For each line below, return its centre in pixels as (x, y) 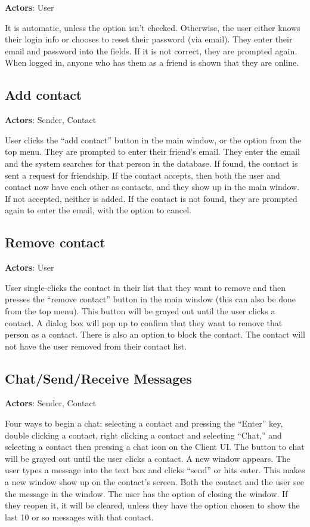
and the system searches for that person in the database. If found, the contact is (151, 163)
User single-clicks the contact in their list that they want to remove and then (145, 287)
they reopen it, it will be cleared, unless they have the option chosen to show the (152, 505)
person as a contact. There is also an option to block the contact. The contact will (155, 334)
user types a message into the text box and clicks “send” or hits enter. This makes (155, 470)
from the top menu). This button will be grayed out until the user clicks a (140, 310)
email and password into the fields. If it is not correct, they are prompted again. (151, 50)
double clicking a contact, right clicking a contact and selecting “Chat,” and (143, 435)
